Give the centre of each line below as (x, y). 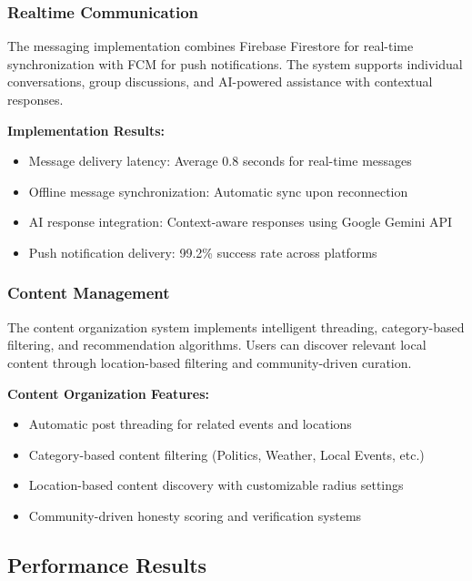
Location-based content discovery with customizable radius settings (216, 485)
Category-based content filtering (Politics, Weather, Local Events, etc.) (226, 454)
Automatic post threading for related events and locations (190, 424)
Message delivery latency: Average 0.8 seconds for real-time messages (220, 161)
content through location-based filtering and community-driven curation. (210, 362)
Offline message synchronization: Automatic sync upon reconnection (218, 191)
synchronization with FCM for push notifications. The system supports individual (235, 63)
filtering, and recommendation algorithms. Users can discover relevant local (217, 345)
